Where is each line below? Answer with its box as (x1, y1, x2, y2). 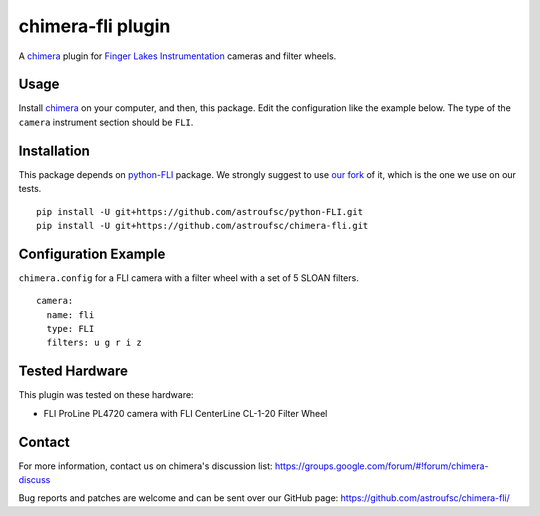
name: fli (46, 309, 95, 320)
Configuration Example (18, 245, 166, 262)
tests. (18, 183, 42, 195)
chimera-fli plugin (18, 15, 171, 37)
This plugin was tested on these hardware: (18, 389, 194, 401)
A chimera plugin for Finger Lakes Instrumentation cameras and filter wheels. (18, 50, 337, 62)
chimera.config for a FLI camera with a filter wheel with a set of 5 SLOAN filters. (18, 271, 359, 284)
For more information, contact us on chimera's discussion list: (18, 460, 273, 472)
